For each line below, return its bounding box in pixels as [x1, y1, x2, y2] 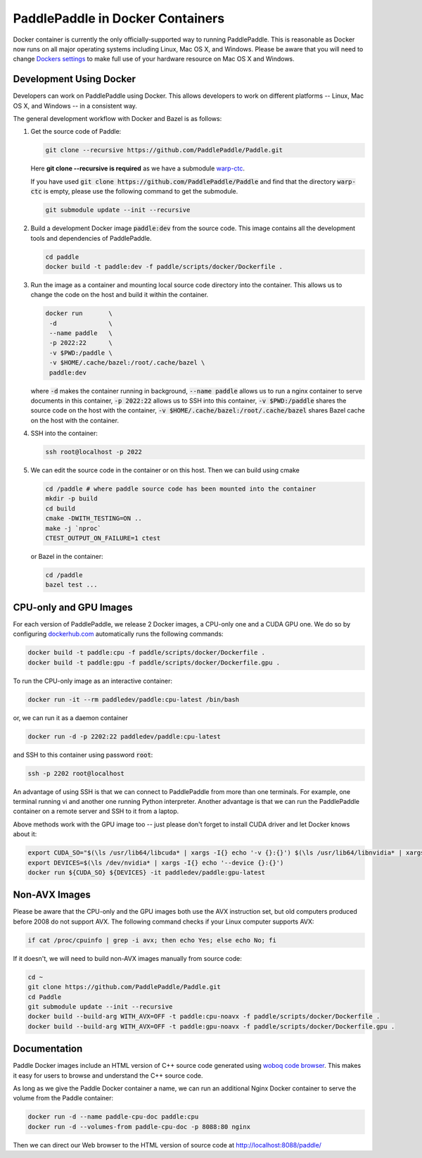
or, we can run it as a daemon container [13, 713, 128, 722]
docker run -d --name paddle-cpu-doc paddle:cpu [27, 1113, 199, 1121]
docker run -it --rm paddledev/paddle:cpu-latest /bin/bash [27, 696, 240, 703]
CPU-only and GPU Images [13, 601, 133, 613]
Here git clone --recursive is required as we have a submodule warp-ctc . [30, 164, 245, 172]
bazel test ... [45, 581, 98, 589]
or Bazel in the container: [30, 553, 103, 561]
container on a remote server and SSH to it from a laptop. [13, 807, 179, 816]
